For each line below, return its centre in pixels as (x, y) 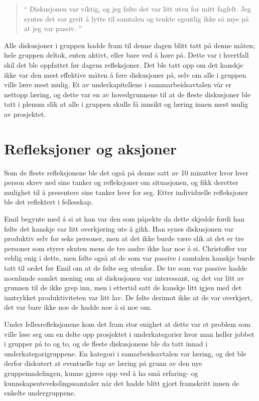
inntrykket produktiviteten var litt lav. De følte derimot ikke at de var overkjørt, (128, 297)
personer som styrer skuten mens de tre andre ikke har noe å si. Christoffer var (125, 248)
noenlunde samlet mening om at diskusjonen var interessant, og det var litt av (124, 277)
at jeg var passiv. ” (53, 28)
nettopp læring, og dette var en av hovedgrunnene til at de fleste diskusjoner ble (127, 94)
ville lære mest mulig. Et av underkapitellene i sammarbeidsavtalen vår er (118, 84)
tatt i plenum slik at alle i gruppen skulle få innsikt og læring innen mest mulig (126, 104)
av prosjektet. (25, 114)
